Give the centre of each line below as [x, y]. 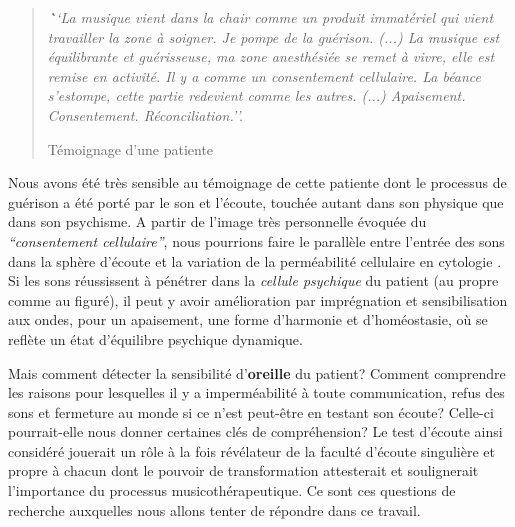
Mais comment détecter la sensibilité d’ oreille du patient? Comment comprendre [257, 372]
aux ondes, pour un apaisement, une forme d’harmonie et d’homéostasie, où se [248, 319]
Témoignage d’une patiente [130, 148]
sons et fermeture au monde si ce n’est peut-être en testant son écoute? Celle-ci [251, 411]
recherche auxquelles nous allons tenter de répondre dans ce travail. [214, 509]
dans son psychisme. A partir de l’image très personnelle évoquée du [217, 221]
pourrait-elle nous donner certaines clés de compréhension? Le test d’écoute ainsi [255, 431]
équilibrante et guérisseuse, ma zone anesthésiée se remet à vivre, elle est [271, 56]
